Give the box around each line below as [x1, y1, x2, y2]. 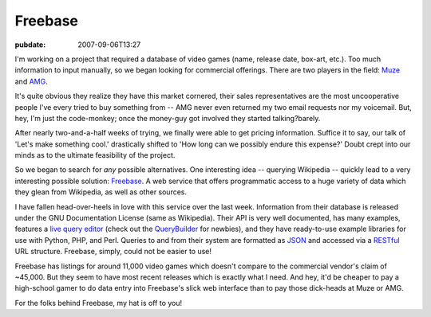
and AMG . [14, 76, 48, 86]
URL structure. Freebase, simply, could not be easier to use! [14, 247, 212, 256]
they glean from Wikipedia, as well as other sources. [14, 187, 188, 197]
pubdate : [14, 40, 46, 49]
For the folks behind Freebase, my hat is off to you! [14, 298, 183, 307]
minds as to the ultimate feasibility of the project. [14, 151, 176, 160]
